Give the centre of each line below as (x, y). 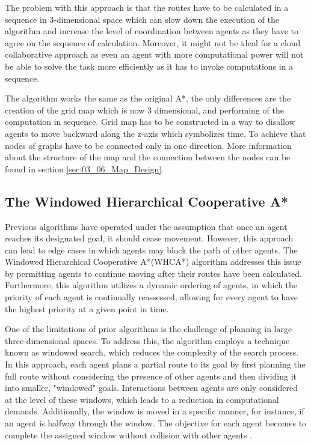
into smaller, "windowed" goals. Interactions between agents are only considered (151, 388)
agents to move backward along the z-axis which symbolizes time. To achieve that (155, 133)
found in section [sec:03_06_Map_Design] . (85, 168)
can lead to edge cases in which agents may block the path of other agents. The (151, 250)
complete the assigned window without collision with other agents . (129, 434)
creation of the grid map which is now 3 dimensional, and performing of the (144, 110)
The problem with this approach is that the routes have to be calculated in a (147, 7)
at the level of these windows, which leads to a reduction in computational (142, 399)
